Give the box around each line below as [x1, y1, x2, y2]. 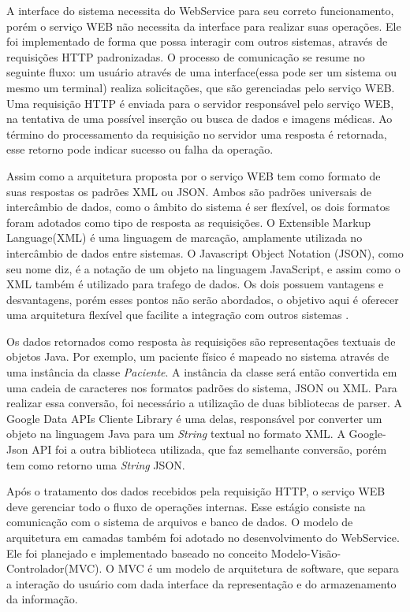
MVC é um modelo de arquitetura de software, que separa [117, 560, 399, 577]
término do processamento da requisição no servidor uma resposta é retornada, [6, 125, 387, 142]
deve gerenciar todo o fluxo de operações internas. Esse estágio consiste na [6, 498, 366, 514]
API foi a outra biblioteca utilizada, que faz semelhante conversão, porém [32, 441, 387, 458]
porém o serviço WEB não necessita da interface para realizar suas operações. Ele [6, 17, 401, 34]
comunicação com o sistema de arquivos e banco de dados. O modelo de [6, 514, 353, 530]
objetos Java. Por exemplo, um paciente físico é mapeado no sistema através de [6, 348, 389, 365]
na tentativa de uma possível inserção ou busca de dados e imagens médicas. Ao [6, 110, 393, 127]
